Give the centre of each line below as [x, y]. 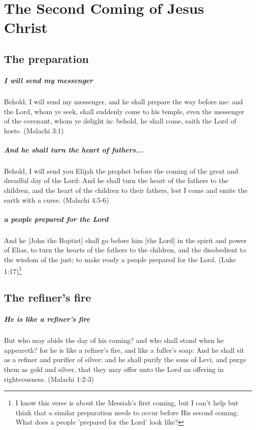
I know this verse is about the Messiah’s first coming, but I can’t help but [127, 403]
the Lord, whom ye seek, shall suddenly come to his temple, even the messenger [124, 111]
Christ [26, 27]
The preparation [47, 58]
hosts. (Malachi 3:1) [34, 130]
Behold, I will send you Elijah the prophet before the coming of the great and [121, 170]
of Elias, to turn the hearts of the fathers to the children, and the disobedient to [125, 250]
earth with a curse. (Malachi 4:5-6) [57, 200]
